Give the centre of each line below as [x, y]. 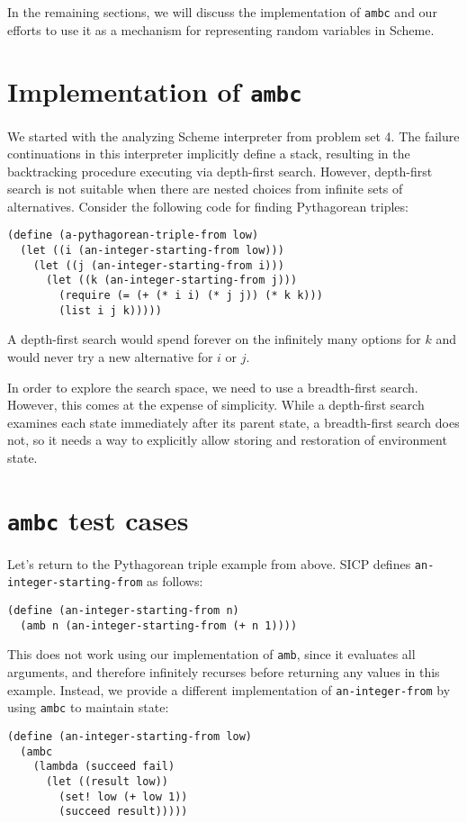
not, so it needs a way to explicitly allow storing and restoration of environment [227, 440]
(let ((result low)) [107, 781]
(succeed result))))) [123, 812]
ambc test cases [98, 519]
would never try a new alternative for [110, 357]
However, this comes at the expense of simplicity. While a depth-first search [216, 405]
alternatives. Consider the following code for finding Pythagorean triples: [208, 206]
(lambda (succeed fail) [104, 767]
